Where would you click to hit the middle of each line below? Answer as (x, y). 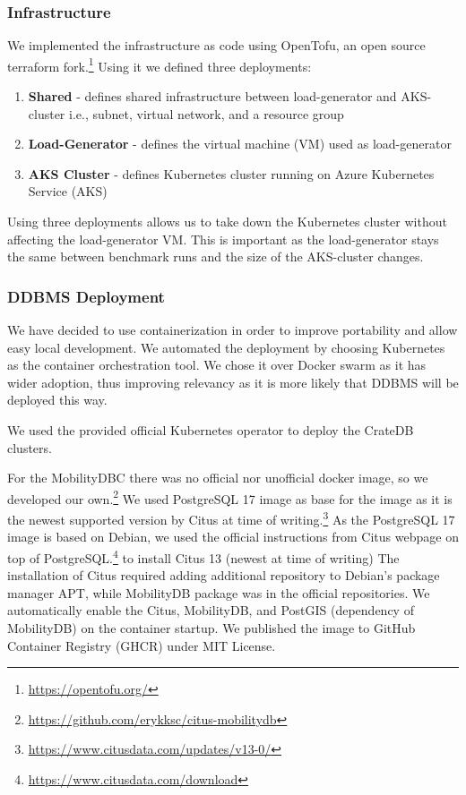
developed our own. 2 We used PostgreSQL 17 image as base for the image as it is (230, 497)
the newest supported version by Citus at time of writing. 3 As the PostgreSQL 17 (231, 518)
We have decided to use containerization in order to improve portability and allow (233, 330)
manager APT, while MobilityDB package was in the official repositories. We (219, 592)
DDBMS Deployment (86, 296)
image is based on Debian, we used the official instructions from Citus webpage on (233, 537)
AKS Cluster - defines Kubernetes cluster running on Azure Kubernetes (231, 173)
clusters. (30, 447)
